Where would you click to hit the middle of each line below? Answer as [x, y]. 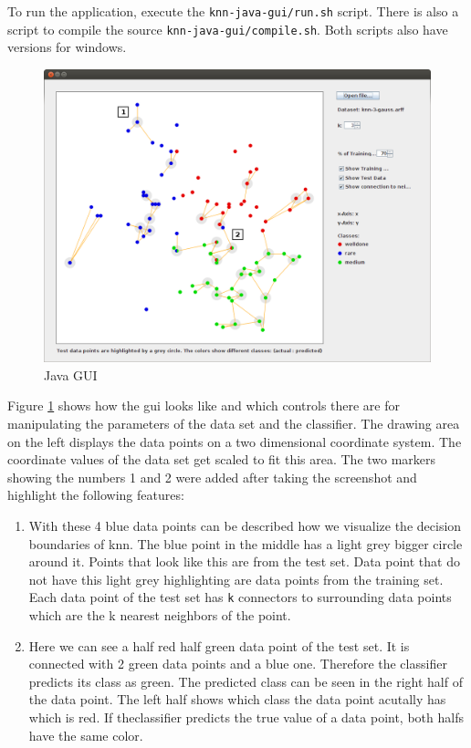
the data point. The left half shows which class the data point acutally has [237, 699]
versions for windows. [67, 47]
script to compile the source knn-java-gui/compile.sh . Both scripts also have [228, 29]
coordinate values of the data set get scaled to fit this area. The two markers [222, 459]
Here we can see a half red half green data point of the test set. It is [219, 645]
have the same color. [86, 735]
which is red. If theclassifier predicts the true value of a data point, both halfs [246, 717]
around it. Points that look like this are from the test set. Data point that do [244, 561]
